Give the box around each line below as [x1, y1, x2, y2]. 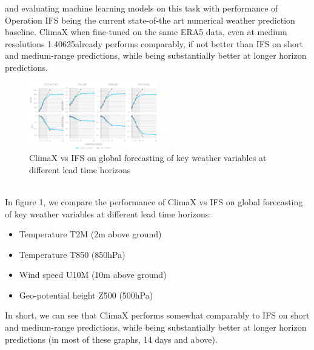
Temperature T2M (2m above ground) [19, 228, 162, 240]
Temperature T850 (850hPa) [19, 248, 125, 260]
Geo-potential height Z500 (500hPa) [19, 288, 153, 301]
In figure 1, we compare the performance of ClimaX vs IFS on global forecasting [5, 195, 303, 208]
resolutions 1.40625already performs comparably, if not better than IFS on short [5, 37, 303, 50]
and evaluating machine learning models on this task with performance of [5, 2, 278, 14]
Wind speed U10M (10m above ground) [19, 268, 167, 281]
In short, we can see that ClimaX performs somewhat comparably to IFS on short [5, 309, 310, 322]
